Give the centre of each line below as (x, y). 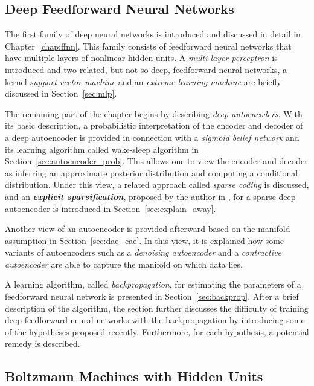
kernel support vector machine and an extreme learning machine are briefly (143, 81)
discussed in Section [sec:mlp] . (61, 93)
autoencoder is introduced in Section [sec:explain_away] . (111, 208)
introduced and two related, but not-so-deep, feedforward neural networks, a (146, 69)
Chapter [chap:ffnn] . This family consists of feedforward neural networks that (148, 46)
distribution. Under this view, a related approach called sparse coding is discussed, (157, 185)
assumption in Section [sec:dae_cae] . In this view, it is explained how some (145, 240)
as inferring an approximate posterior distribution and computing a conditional (152, 172)
